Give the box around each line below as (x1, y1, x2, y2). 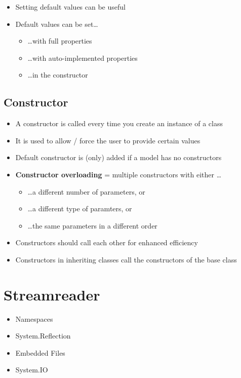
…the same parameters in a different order (27, 220, 157, 231)
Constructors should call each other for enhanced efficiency (15, 237, 198, 248)
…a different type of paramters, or (27, 203, 132, 214)
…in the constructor (27, 69, 88, 80)
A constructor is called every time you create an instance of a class (15, 118, 223, 129)
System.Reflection (15, 330, 71, 341)
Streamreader (4, 284, 100, 305)
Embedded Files (15, 347, 65, 358)
